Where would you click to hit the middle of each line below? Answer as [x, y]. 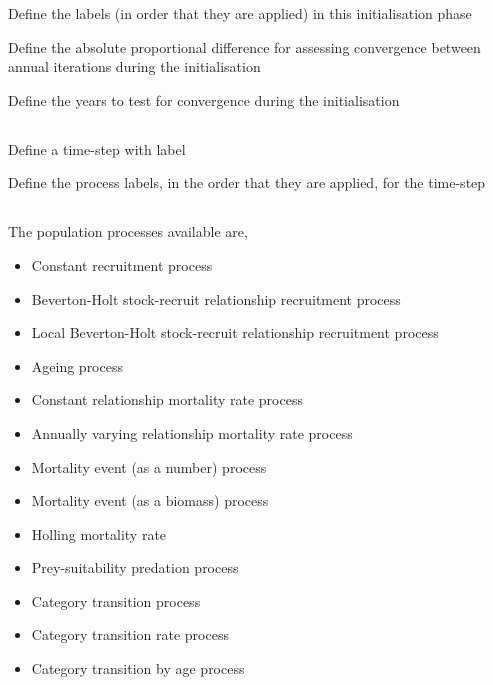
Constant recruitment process [122, 264]
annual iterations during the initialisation [134, 66]
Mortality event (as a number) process [149, 466]
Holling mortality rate [99, 533]
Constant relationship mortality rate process [167, 399]
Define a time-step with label [97, 148]
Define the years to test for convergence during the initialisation [204, 99]
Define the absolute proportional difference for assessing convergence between [244, 46]
